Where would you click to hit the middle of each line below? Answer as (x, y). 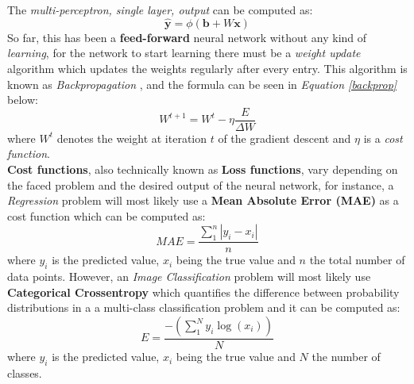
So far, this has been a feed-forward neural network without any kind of (187, 37)
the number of (346, 357)
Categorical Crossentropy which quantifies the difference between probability (203, 292)
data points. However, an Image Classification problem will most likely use (189, 276)
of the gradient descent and (284, 138)
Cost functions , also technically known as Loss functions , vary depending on (203, 169)
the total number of (357, 260)
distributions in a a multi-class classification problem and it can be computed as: (204, 307)
